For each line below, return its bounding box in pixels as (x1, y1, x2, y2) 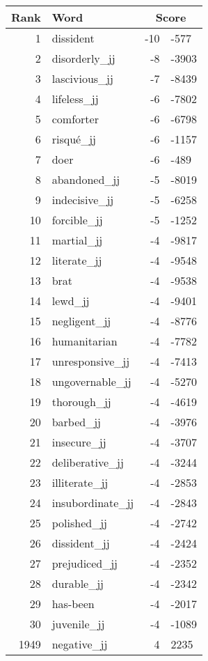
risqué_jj (51, 131, 96, 147)
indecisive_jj (51, 192, 114, 208)
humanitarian (51, 333, 118, 349)
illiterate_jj (51, 474, 109, 490)
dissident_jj (51, 535, 110, 551)
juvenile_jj (51, 616, 105, 632)
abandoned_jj (51, 171, 120, 187)
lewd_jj (51, 293, 90, 309)
